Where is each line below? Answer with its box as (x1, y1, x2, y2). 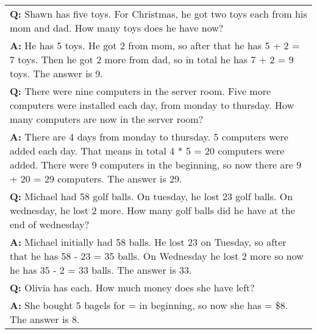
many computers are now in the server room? (10, 112, 204, 126)
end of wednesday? (10, 217, 90, 231)
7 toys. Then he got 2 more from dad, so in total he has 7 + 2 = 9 (10, 52, 294, 66)
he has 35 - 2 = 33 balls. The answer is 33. (10, 263, 192, 277)
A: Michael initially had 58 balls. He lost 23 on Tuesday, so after (10, 235, 287, 249)
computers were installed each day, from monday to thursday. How (10, 98, 294, 112)
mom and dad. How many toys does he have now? (10, 21, 224, 35)
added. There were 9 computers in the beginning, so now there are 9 (10, 158, 302, 172)
